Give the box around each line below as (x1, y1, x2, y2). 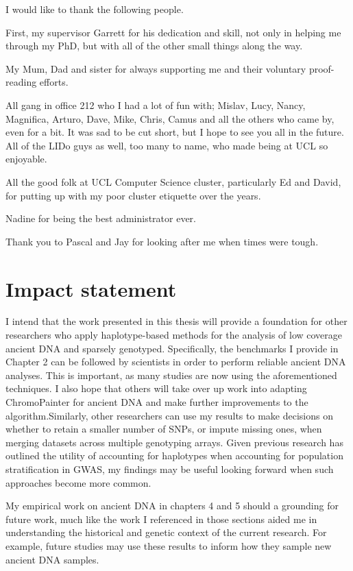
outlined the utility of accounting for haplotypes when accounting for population (5, 448, 343, 463)
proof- (308, 61, 334, 75)
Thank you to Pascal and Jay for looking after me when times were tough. (5, 234, 319, 248)
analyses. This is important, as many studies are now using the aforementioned (5, 367, 337, 382)
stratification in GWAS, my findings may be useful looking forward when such (5, 461, 334, 476)
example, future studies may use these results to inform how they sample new (5, 538, 332, 552)
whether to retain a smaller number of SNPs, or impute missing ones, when (5, 422, 322, 436)
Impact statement (5, 274, 177, 302)
